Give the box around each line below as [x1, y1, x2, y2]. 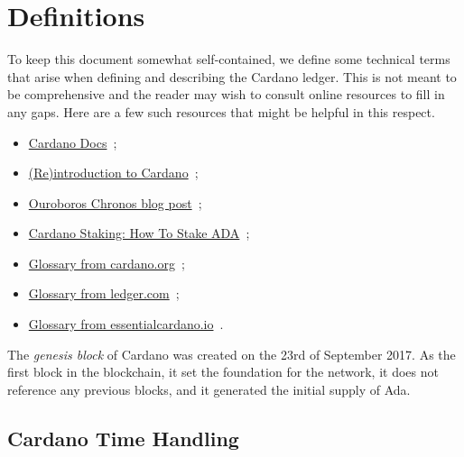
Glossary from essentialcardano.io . [28, 315, 224, 334]
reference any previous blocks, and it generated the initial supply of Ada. [7, 379, 411, 398]
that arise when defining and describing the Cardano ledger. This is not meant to [7, 67, 457, 86]
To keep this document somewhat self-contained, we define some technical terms [7, 50, 450, 69]
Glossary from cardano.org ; [28, 253, 185, 272]
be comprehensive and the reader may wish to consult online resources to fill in [7, 85, 445, 104]
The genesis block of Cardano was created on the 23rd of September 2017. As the [7, 344, 456, 363]
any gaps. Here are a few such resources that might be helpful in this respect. [7, 102, 435, 121]
